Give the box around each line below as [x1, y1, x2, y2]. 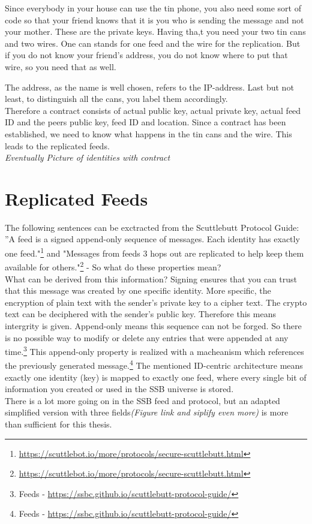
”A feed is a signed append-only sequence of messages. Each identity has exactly [5, 233, 300, 245]
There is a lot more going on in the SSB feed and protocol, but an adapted [5, 394, 280, 406]
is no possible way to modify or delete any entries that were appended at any [5, 331, 289, 344]
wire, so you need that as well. [5, 60, 116, 73]
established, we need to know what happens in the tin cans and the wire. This [5, 127, 292, 140]
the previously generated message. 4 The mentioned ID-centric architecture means [5, 357, 303, 371]
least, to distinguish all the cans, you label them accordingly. [5, 92, 228, 105]
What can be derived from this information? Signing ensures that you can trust [5, 272, 298, 285]
